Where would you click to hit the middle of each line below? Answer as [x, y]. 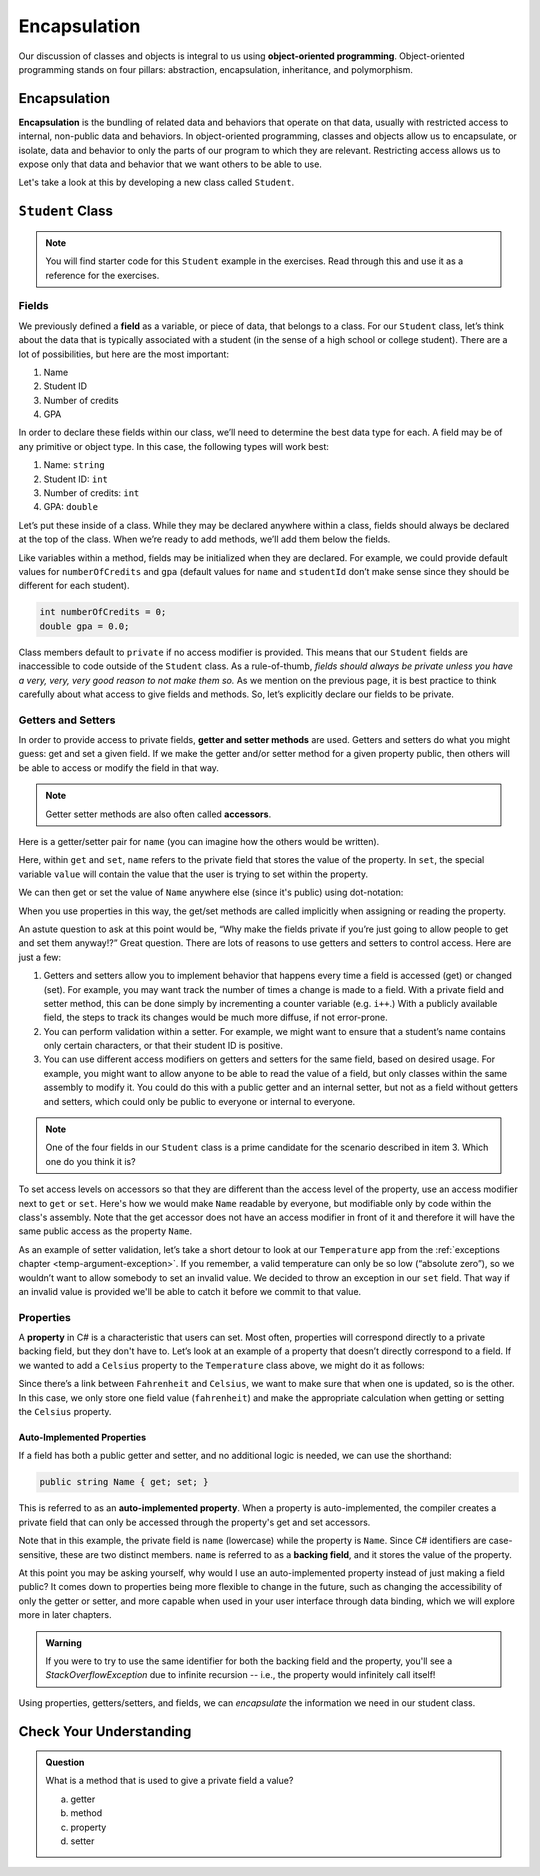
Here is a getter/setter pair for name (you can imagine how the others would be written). [199, 841]
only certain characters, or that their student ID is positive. [163, 1046]
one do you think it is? [90, 1161]
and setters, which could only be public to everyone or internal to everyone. [199, 1101]
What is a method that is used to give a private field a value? [169, 1781]
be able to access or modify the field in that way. [119, 767]
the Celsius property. [65, 1412]
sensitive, [38, 1554]
